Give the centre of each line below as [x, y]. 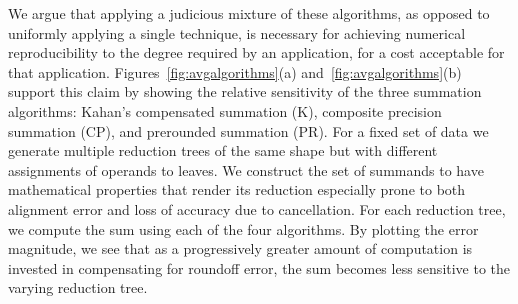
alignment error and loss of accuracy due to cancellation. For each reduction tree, [257, 208]
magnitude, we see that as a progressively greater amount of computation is [240, 248]
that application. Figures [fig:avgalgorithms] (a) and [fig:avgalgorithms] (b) [235, 71]
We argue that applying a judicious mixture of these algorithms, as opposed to [249, 13]
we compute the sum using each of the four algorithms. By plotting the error [243, 228]
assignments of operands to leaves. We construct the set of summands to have [246, 169]
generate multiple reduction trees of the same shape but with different [223, 150]
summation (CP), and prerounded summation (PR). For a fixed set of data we [248, 130]
